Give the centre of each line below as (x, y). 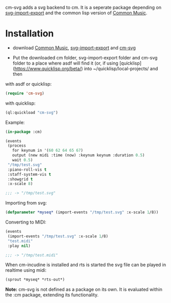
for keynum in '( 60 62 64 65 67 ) (47, 151)
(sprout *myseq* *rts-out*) (35, 280)
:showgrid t (20, 179)
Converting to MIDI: (26, 222)
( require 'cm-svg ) (25, 93)
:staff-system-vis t (29, 174)
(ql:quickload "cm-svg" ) (32, 112)
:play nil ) (19, 246)
